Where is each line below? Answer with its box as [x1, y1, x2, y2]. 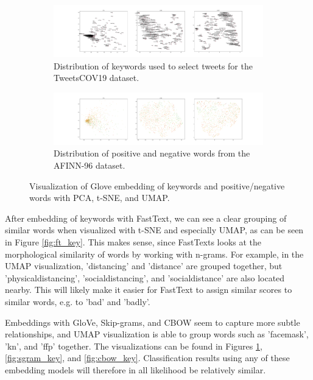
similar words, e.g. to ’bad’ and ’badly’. [5, 295, 150, 308]
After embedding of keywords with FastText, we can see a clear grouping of [5, 211, 287, 224]
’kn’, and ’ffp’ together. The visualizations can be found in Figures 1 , [5, 339, 262, 352]
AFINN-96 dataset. [54, 158, 125, 171]
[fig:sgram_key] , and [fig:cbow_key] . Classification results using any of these [5, 351, 290, 364]
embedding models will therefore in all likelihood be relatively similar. [5, 363, 266, 376]
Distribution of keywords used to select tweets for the [54, 59, 253, 72]
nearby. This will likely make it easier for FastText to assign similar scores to [5, 283, 292, 296]
